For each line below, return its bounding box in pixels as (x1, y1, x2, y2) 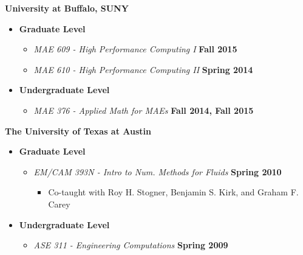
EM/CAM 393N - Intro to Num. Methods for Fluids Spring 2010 (33, 165, 282, 178)
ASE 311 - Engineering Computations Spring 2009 (33, 239, 228, 251)
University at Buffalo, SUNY (5, 2, 129, 14)
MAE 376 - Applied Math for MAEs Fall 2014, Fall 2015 (33, 103, 254, 116)
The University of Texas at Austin (5, 124, 151, 137)
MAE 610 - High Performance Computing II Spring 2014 (33, 63, 253, 75)
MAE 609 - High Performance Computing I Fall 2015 (33, 43, 237, 55)
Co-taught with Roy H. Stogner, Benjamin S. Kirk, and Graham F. (48, 186, 299, 198)
